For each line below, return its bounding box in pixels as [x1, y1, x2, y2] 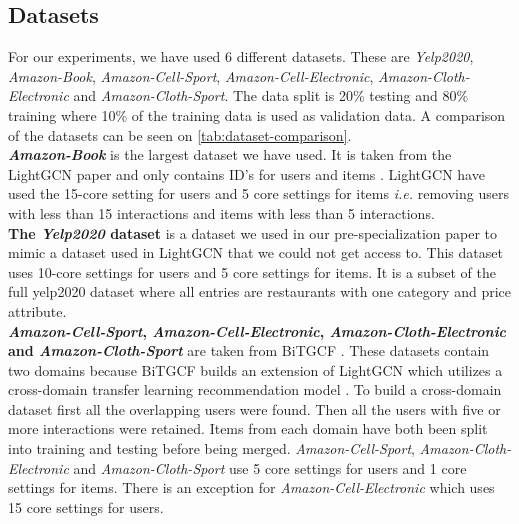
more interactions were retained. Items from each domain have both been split [8, 418, 488, 439]
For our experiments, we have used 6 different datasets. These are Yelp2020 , [8, 46, 474, 67]
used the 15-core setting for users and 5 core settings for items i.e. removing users [8, 183, 509, 204]
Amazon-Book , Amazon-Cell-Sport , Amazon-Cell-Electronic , [8, 65, 374, 86]
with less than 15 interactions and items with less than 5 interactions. [8, 202, 435, 223]
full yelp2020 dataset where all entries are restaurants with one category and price [8, 281, 512, 302]
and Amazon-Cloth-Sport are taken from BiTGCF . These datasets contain [8, 340, 490, 361]
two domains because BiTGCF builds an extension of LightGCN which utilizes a [8, 359, 503, 380]
